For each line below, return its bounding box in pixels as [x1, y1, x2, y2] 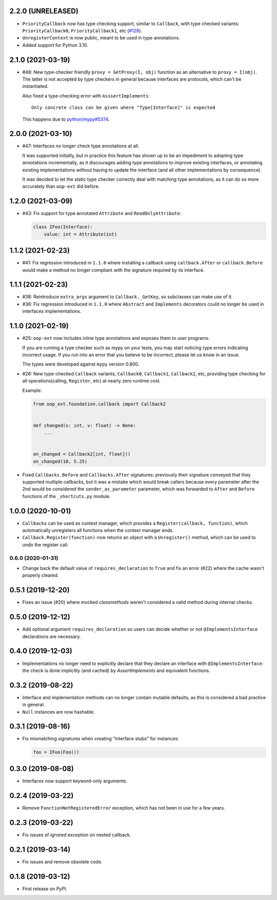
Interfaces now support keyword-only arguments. [22, 778, 128, 784]
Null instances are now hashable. [22, 708, 95, 715]
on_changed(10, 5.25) [33, 458, 88, 464]
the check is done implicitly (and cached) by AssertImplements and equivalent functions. [22, 667, 210, 674]
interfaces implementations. [22, 308, 82, 314]
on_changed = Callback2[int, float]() [33, 451, 131, 457]
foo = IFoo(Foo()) [33, 750, 80, 755]
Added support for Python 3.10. [22, 42, 88, 48]
